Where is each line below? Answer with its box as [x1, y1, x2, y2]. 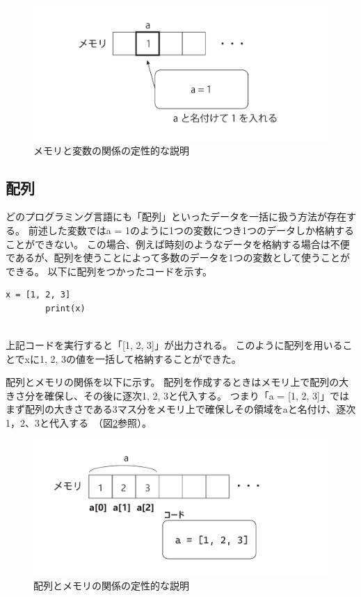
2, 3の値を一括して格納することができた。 [50, 351, 241, 366]
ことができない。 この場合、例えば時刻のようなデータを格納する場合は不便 [6, 236, 350, 251]
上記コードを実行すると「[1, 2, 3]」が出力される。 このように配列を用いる [6, 338, 343, 352]
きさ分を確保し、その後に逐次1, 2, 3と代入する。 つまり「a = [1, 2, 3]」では [6, 388, 349, 402]
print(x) [45, 303, 86, 313]
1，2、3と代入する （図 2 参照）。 [6, 416, 152, 430]
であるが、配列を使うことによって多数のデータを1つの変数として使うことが [6, 250, 351, 265]
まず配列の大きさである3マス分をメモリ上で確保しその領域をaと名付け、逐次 [6, 402, 356, 416]
